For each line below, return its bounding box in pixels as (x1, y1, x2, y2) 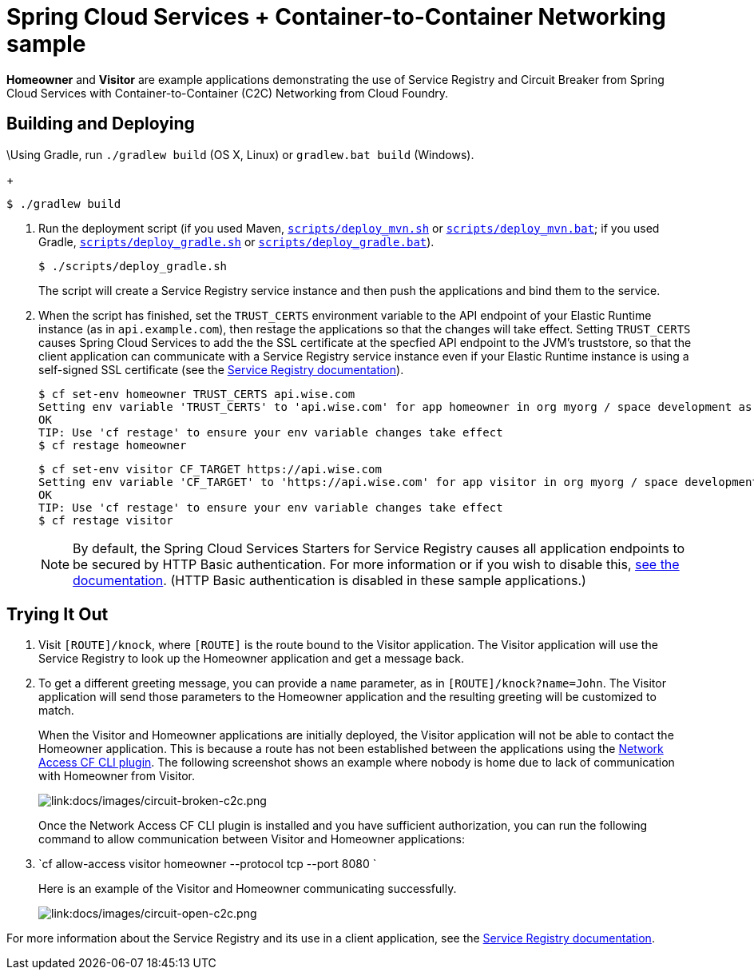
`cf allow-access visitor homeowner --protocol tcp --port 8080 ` (38, 857, 377, 871)
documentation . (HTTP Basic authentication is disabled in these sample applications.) (73, 572, 586, 588)
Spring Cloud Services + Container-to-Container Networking (6, 3, 666, 30)
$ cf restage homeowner (38, 438, 187, 452)
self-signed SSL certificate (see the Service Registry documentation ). (38, 362, 404, 376)
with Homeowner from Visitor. (38, 769, 196, 783)
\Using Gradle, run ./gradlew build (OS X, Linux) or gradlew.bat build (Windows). (6, 147, 474, 161)
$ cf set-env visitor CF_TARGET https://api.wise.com (38, 462, 382, 476)
